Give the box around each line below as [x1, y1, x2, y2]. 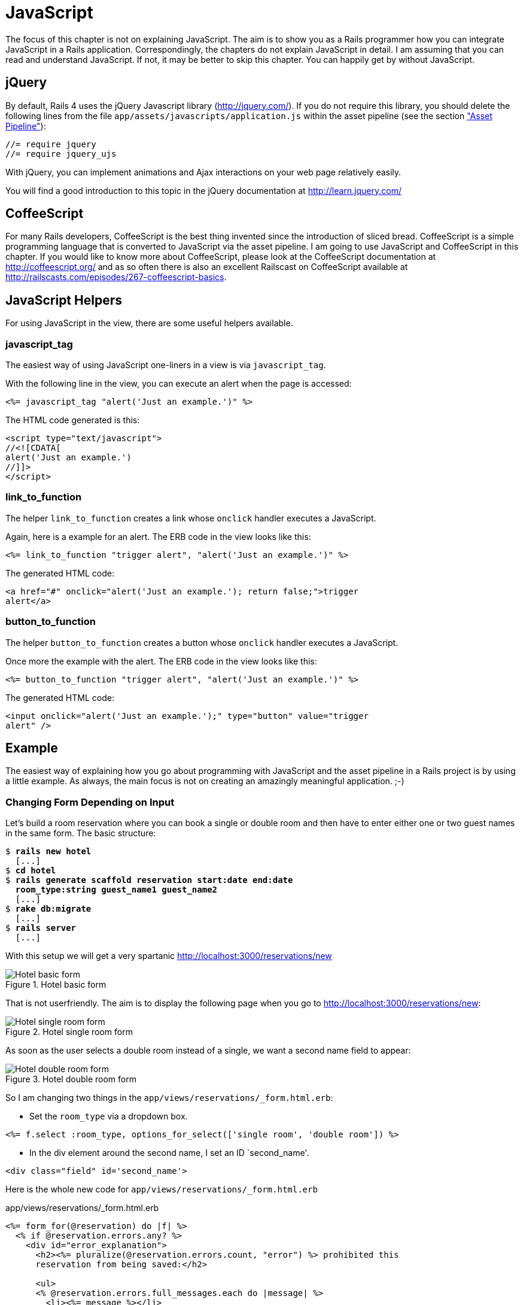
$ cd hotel [5, 866, 56, 876]
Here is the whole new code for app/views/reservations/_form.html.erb [5, 1184, 318, 1195]
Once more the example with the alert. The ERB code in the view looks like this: [5, 655, 317, 666]
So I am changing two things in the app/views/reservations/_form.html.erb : [5, 1092, 333, 1103]
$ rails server [5, 923, 77, 933]
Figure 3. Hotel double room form [5, 1074, 136, 1085]
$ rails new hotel [5, 846, 92, 857]
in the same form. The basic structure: [5, 828, 156, 839]
